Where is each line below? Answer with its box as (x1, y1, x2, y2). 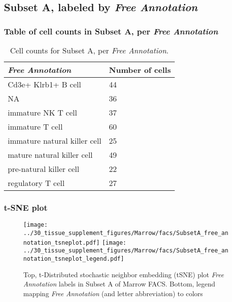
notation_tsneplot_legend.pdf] (23, 255, 124, 262)
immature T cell (8, 121, 63, 132)
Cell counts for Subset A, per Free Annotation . (10, 45, 169, 56)
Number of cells (109, 64, 171, 75)
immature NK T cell (8, 107, 77, 118)
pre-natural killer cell (8, 163, 80, 174)
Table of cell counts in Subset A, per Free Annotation (4, 25, 218, 37)
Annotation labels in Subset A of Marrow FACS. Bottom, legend (23, 279, 215, 289)
